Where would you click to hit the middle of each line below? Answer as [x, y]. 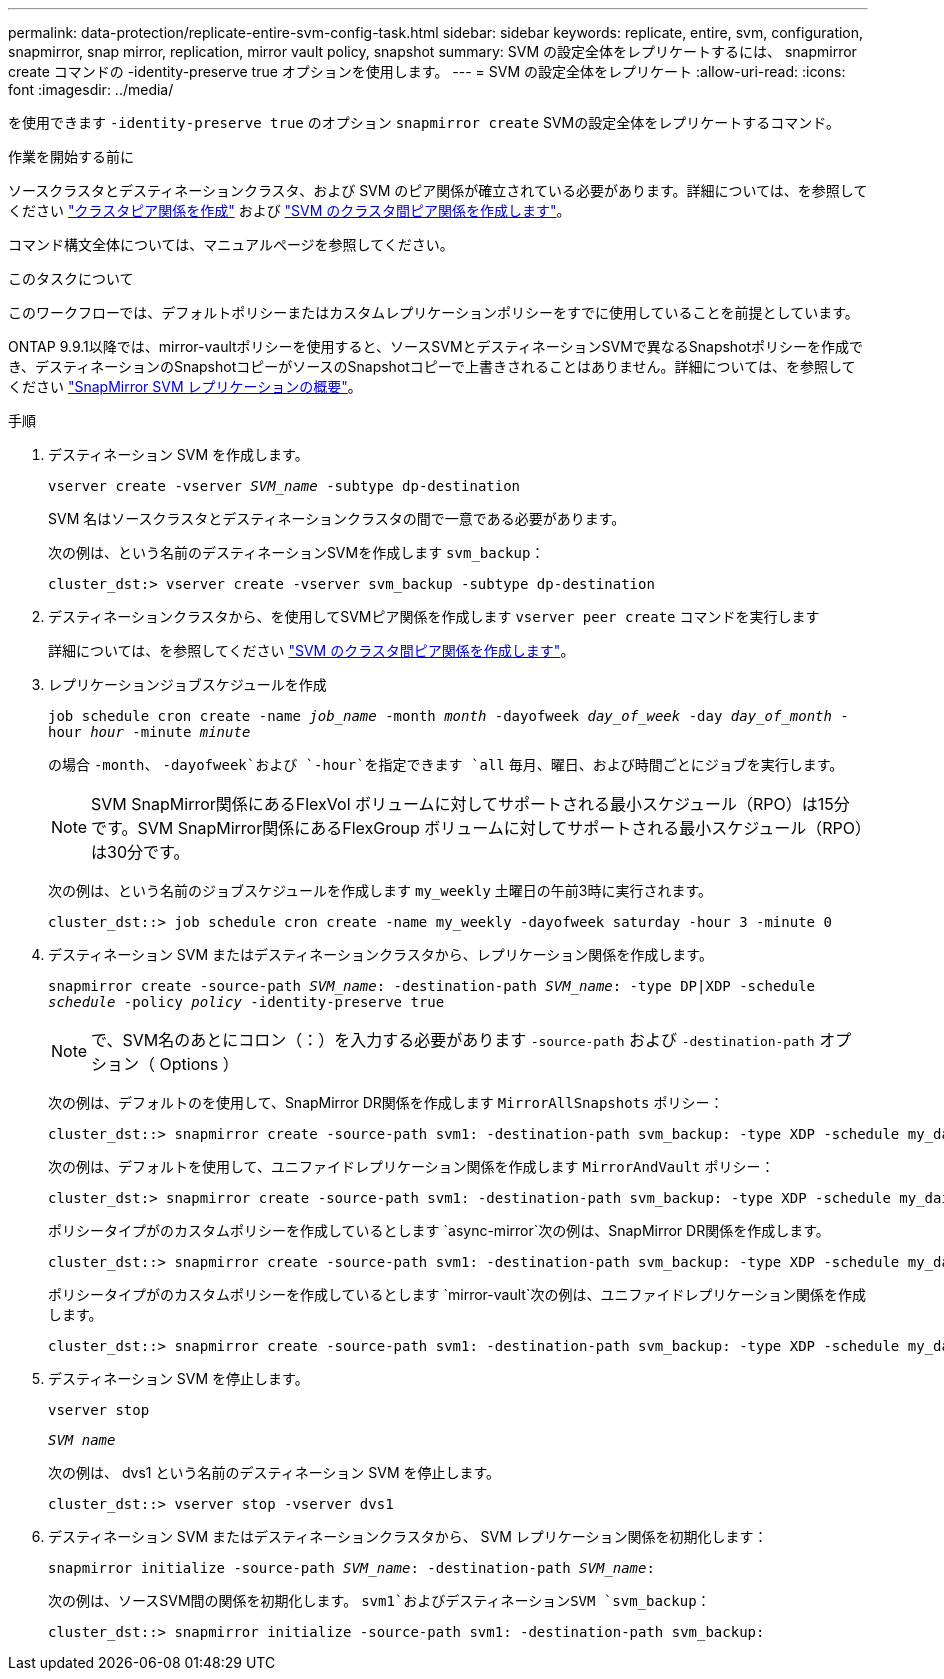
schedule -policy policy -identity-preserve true [246, 1002]
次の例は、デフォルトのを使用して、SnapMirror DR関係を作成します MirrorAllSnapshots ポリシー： [386, 1102]
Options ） [199, 1064]
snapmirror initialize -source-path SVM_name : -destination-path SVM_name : [351, 1568]
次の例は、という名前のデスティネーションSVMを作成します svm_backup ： [296, 552]
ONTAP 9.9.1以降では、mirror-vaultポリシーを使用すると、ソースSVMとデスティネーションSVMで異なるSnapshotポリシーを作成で [436, 346]
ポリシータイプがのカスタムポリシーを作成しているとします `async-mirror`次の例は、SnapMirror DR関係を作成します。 [439, 1230]
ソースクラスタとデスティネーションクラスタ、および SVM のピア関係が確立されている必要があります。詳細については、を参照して [438, 190]
